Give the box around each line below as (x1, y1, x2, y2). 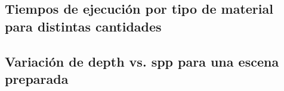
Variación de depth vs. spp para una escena (5, 52, 279, 70)
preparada (5, 69, 69, 87)
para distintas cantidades (5, 17, 162, 35)
